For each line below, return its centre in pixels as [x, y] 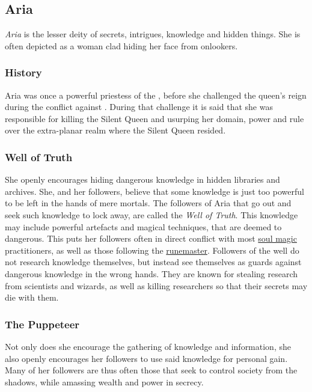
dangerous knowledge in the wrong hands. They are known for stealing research [151, 273]
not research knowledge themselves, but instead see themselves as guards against [153, 262]
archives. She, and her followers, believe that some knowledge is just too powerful [154, 191]
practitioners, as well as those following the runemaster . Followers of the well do [152, 250]
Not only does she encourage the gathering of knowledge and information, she [148, 346]
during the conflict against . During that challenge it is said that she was [139, 107]
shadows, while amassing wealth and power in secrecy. [104, 381]
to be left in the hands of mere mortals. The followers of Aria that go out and [148, 203]
